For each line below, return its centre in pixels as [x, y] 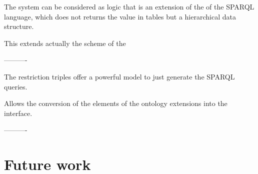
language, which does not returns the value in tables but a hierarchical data [120, 16]
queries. [16, 86]
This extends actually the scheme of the [65, 43]
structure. [19, 26]
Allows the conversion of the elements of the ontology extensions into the [116, 103]
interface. [18, 113]
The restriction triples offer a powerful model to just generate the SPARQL [119, 76]
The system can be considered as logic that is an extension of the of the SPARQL [129, 6]
